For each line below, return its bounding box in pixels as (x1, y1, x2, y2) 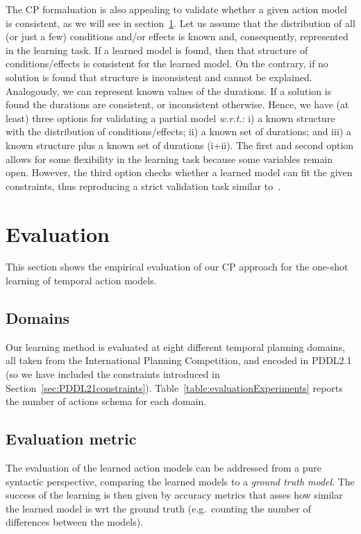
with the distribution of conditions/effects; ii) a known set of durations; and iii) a (6, 124, 351, 139)
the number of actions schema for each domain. (6, 394, 207, 408)
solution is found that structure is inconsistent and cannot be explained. (6, 69, 312, 84)
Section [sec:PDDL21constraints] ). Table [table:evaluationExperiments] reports (6, 380, 343, 395)
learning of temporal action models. (6, 273, 157, 288)
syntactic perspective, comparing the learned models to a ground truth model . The (6, 474, 355, 488)
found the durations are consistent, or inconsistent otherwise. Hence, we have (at (6, 97, 349, 112)
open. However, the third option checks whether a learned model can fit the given (6, 165, 353, 180)
